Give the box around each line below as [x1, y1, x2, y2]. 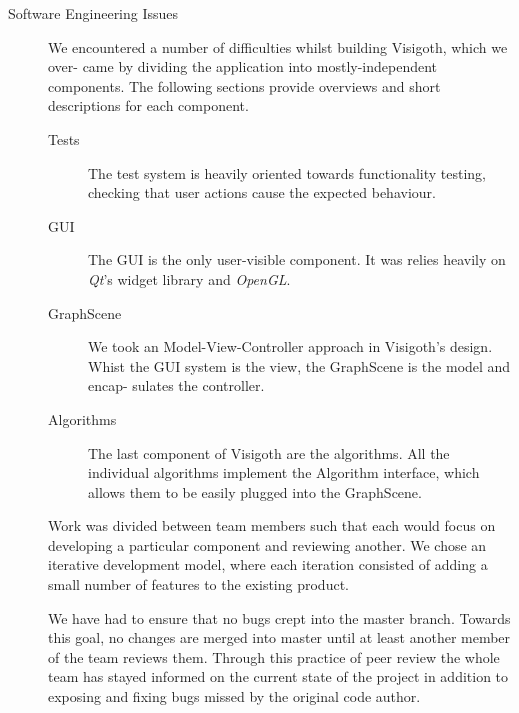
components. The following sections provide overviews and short [48, 75, 441, 96]
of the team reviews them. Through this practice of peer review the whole [48, 646, 500, 667]
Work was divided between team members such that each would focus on [48, 515, 496, 536]
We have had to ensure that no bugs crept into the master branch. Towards [48, 607, 511, 628]
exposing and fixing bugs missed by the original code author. [48, 686, 421, 707]
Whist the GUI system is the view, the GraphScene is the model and [88, 355, 511, 376]
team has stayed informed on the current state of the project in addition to [48, 666, 509, 687]
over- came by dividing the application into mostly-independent [48, 56, 438, 77]
